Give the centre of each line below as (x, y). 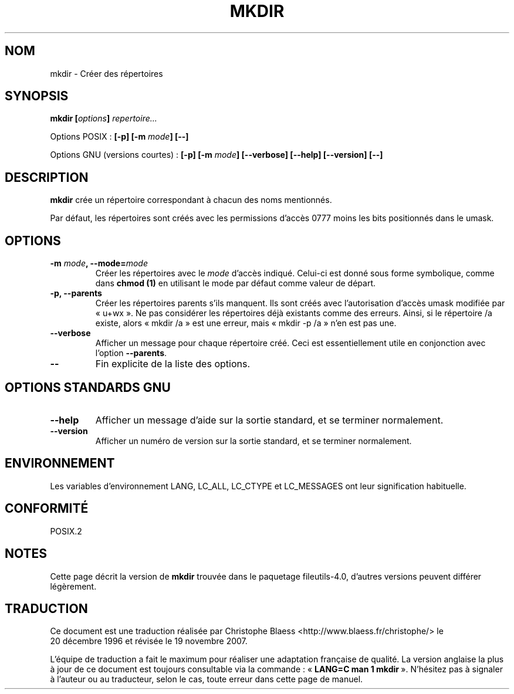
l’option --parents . (131, 353)
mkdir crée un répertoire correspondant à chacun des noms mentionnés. (191, 200)
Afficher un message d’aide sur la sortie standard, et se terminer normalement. (269, 420)
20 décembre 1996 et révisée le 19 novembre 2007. (149, 641)
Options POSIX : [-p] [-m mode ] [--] (119, 137)
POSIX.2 (66, 531)
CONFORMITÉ (47, 509)
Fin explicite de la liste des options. (173, 364)
